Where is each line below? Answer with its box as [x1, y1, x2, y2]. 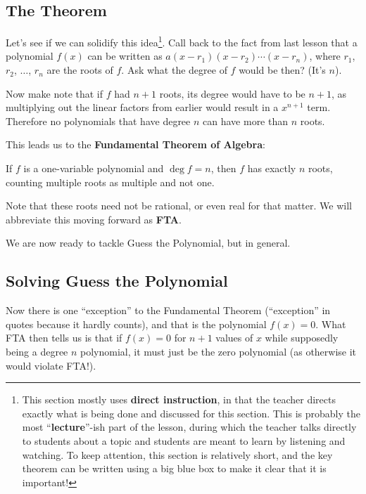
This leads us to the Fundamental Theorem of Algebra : [6, 137, 265, 152]
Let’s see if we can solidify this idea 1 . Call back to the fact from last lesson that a [6, 33, 358, 49]
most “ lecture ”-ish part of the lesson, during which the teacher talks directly [22, 420, 357, 434]
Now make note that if [6, 86, 103, 100]
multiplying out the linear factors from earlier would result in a [6, 100, 279, 115]
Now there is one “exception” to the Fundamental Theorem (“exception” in [6, 303, 331, 318]
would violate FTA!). [6, 358, 96, 372]
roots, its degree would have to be [159, 86, 305, 100]
